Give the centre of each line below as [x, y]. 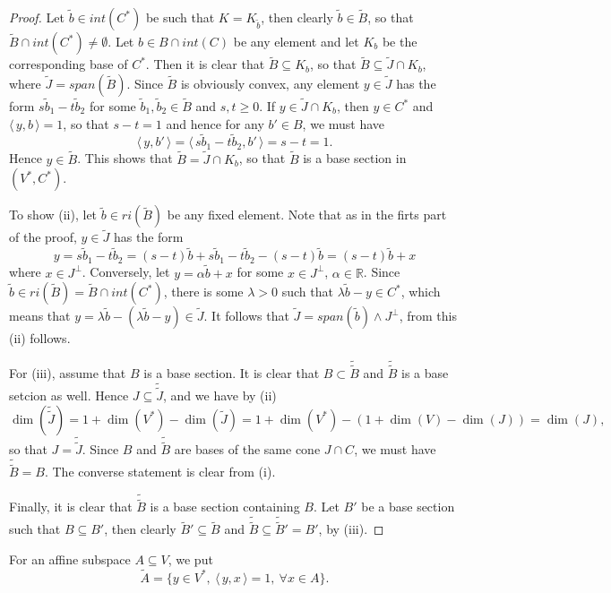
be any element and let [296, 41]
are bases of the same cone [247, 449]
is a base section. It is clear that [232, 373]
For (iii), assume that [68, 373]
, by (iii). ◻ [351, 529]
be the [400, 41]
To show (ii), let [53, 215]
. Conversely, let [126, 272]
